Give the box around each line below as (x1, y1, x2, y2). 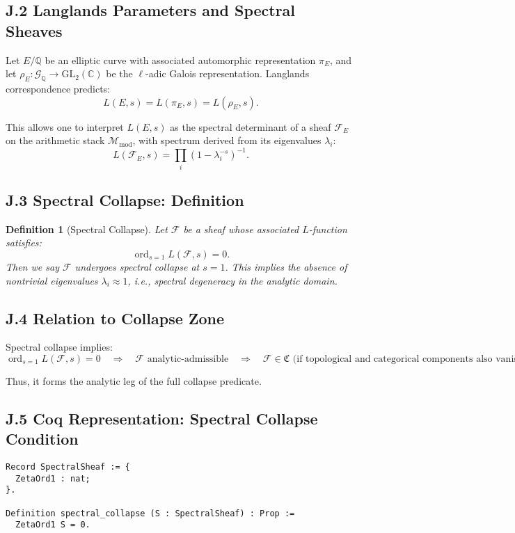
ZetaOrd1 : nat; (15, 473, 90, 484)
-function (308, 221, 347, 236)
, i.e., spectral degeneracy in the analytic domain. (127, 273, 338, 287)
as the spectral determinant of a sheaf (170, 119, 331, 134)
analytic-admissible (147, 353, 229, 364)
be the (106, 66, 133, 81)
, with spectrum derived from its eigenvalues (132, 133, 322, 148)
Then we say (6, 259, 59, 273)
